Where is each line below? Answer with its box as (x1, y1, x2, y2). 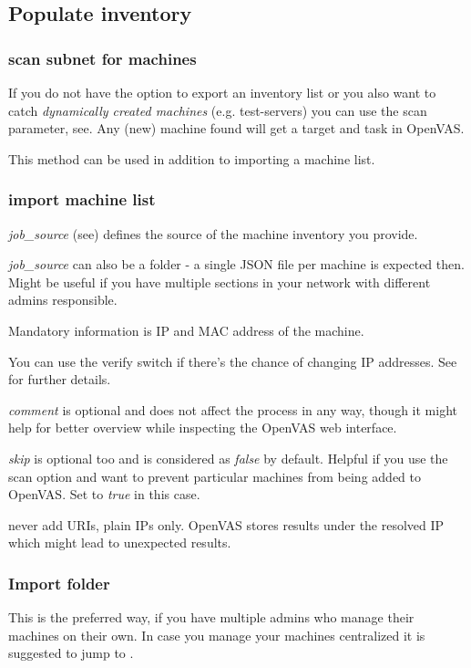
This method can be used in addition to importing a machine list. (8, 149, 375, 168)
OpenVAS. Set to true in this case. (8, 485, 200, 504)
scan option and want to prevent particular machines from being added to (8, 466, 421, 485)
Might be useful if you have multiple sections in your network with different (8, 272, 431, 291)
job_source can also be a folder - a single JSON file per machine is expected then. (8, 255, 465, 274)
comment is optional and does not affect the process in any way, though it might (8, 400, 457, 419)
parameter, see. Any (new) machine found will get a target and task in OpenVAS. (8, 119, 465, 138)
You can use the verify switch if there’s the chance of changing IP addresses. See (8, 351, 457, 371)
